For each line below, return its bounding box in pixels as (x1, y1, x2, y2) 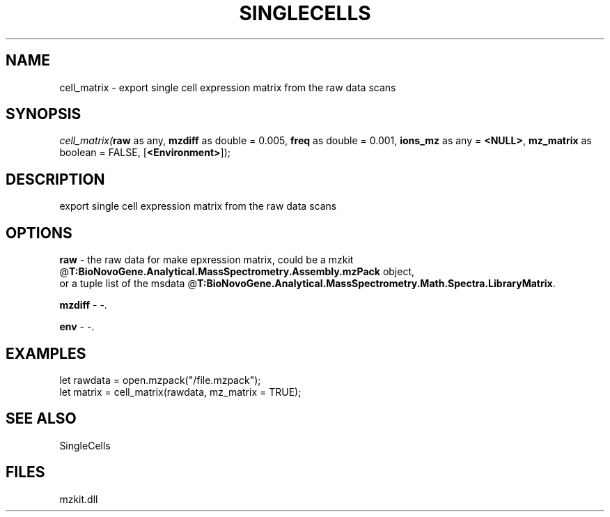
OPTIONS (6, 224, 72, 242)
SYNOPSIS (6, 105, 81, 123)
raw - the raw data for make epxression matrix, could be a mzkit (59, 254, 354, 266)
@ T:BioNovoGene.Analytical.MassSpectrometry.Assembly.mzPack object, (59, 265, 415, 278)
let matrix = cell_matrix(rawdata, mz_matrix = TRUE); (59, 385, 302, 398)
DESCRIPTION (6, 170, 105, 188)
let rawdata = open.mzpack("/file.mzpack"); (59, 373, 261, 386)
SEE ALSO (6, 410, 77, 428)
